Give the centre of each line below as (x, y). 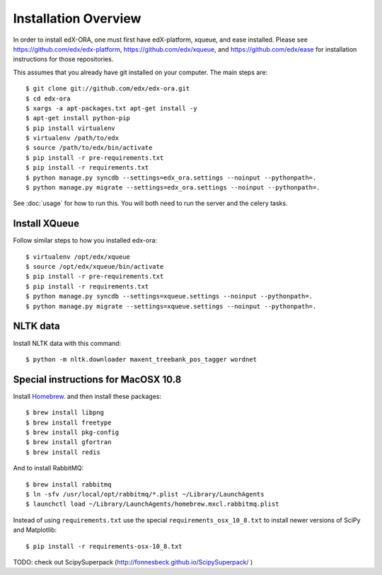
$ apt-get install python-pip (78, 118)
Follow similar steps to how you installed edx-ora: (85, 240)
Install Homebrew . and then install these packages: (87, 396)
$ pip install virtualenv (71, 128)
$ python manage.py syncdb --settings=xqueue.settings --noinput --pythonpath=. (169, 296)
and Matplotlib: (35, 530)
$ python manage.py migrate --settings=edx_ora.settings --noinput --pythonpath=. (173, 188)
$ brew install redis (63, 452)
